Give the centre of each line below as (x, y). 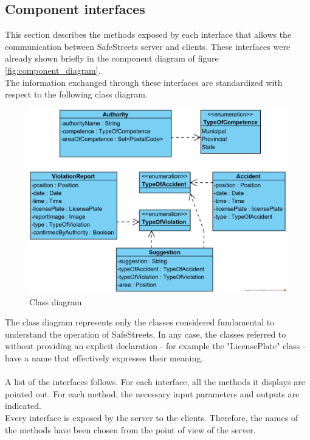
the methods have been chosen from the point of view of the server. (130, 429)
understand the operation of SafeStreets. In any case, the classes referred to (146, 334)
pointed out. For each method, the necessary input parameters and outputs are (152, 393)
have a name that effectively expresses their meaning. (104, 358)
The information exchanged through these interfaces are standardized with (144, 82)
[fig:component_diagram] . (53, 70)
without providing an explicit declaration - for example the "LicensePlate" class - (155, 346)
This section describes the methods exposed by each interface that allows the (148, 34)
